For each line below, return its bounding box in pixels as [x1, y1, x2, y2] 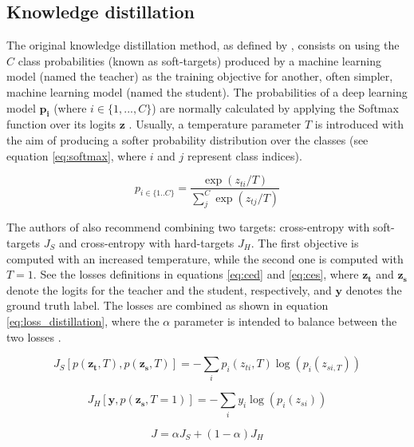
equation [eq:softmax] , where [6, 147, 147, 164]
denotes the [345, 281, 402, 298]
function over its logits [6, 116, 116, 133]
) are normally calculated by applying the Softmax [152, 99, 399, 116]
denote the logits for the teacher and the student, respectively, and [6, 281, 332, 298]
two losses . [6, 328, 61, 345]
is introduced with [314, 116, 404, 133]
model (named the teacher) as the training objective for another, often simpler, [6, 68, 393, 85]
